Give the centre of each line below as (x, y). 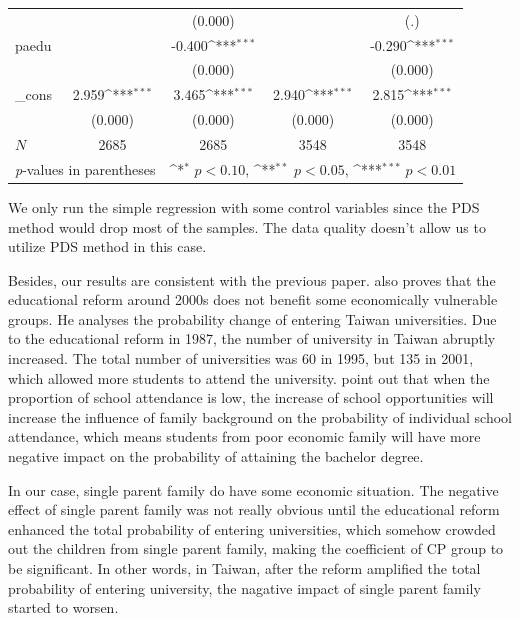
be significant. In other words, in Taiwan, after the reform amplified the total (244, 568)
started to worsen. (63, 607)
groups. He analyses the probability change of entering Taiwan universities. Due (252, 318)
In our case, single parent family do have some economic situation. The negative (253, 489)
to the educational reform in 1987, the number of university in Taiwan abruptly (252, 338)
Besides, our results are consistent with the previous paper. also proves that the (252, 279)
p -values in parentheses (85, 168)
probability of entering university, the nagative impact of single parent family (244, 587)
